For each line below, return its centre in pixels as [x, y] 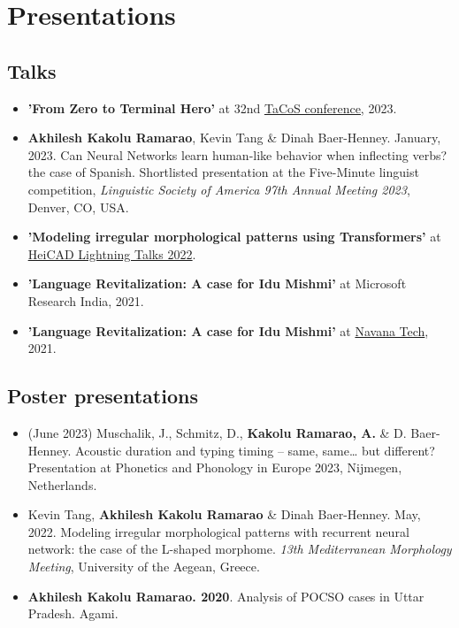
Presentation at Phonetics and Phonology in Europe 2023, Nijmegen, [215, 467]
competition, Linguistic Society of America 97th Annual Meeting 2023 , [219, 189]
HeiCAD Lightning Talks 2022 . [112, 253]
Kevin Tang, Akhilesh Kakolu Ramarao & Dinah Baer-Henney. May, [224, 514]
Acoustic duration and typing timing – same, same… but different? [255, 450]
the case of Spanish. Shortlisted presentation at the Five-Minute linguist [223, 172]
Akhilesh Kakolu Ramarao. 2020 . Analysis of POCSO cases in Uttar [226, 596]
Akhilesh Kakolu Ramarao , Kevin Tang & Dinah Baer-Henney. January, [234, 138]
